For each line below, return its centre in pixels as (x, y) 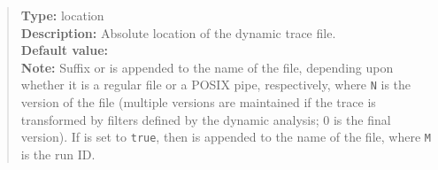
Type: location (62, 15)
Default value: (64, 50)
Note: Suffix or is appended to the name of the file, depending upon (207, 67)
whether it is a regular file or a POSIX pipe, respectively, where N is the (216, 85)
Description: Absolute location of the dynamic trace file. (178, 32)
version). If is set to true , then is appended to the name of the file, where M (226, 137)
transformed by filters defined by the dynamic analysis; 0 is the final (206, 119)
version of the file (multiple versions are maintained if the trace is (198, 102)
